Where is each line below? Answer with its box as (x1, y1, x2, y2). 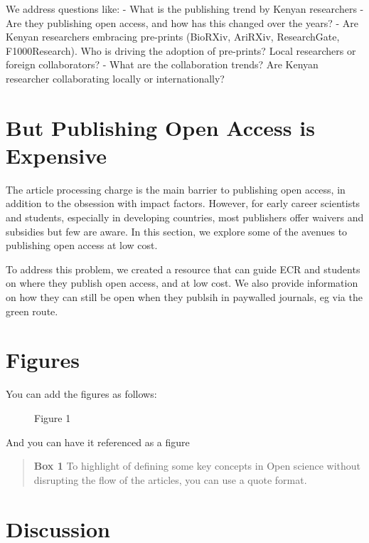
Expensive (6, 140, 107, 169)
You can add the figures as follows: (6, 386, 157, 401)
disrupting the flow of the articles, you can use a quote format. (33, 472, 307, 487)
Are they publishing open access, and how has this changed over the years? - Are (6, 15, 359, 30)
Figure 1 (34, 410, 71, 425)
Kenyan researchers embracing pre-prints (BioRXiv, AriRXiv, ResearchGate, (6, 29, 340, 44)
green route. (6, 303, 58, 318)
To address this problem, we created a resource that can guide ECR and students (6, 261, 360, 276)
